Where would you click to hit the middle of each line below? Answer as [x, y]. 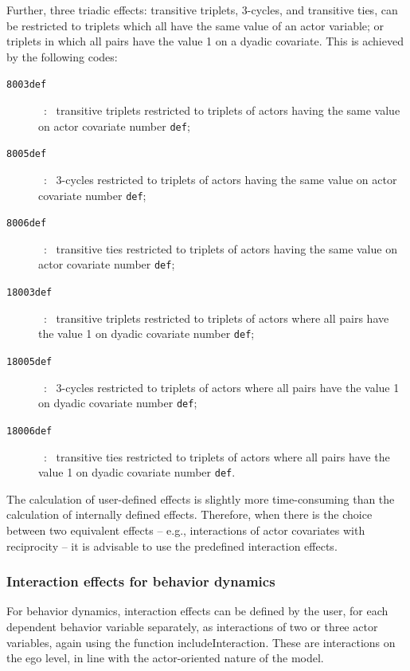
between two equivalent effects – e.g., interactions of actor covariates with [186, 530]
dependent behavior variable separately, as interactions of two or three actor [192, 626]
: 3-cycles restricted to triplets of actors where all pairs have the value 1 [221, 387]
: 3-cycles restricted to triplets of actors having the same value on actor [220, 179]
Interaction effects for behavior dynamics [141, 581]
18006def [29, 431]
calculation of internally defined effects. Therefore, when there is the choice [189, 514]
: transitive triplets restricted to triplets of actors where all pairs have [216, 318]
